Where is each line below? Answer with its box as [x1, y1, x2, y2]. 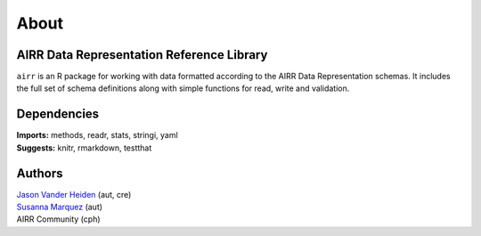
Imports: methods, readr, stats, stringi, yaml [16, 130, 178, 141]
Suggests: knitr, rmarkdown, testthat [16, 142, 152, 153]
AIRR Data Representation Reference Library [16, 47, 268, 62]
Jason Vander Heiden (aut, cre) [16, 189, 132, 199]
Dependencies [16, 107, 100, 122]
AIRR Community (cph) [16, 214, 102, 224]
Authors [16, 166, 63, 181]
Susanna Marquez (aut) [16, 201, 102, 213]
